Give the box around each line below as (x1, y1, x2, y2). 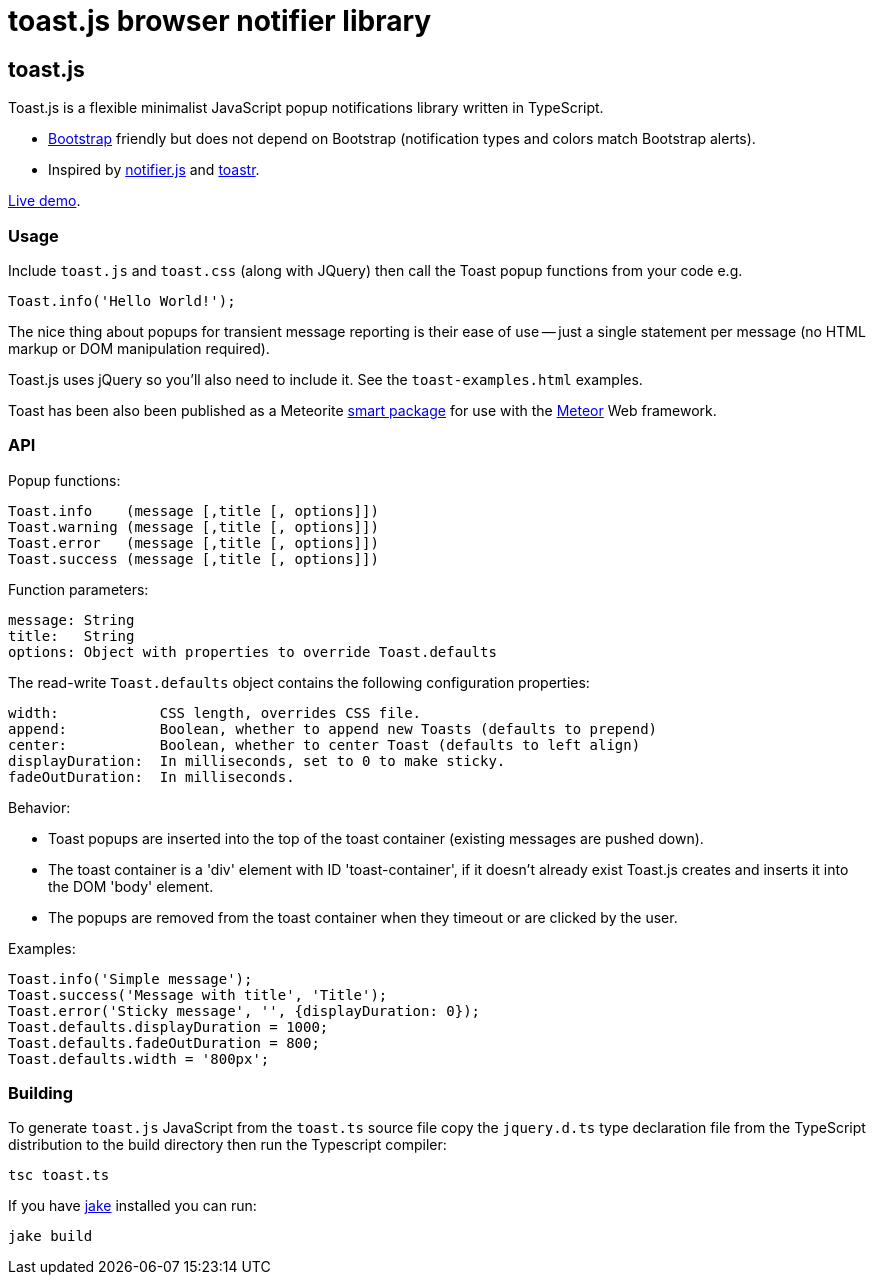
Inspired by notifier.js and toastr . (48, 161, 260, 179)
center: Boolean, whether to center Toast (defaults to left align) (8, 736, 641, 753)
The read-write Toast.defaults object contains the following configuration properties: (8, 673, 590, 691)
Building (8, 1083, 74, 1104)
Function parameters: (8, 580, 149, 598)
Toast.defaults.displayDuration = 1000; (8, 1018, 329, 1035)
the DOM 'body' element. (48, 877, 214, 895)
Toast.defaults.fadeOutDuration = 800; (8, 1034, 320, 1051)
